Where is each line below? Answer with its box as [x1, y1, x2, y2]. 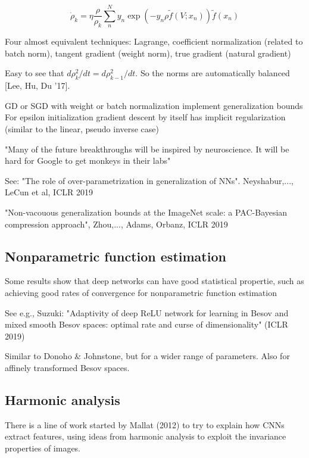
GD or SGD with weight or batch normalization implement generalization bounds [5, 99, 303, 111]
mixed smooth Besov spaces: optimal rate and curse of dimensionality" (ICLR [5, 318, 288, 331]
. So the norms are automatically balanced [135, 67, 290, 79]
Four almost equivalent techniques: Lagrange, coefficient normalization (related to [5, 35, 303, 48]
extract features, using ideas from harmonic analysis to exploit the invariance [5, 430, 286, 443]
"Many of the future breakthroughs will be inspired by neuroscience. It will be [5, 142, 289, 155]
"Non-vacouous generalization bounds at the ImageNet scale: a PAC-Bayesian [5, 205, 288, 218]
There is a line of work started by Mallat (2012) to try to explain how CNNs [5, 418, 285, 431]
